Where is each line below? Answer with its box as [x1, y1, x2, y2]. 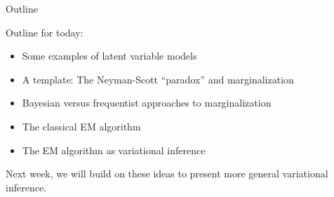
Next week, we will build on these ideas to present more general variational [6, 166, 328, 181]
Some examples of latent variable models [22, 48, 197, 63]
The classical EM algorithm [22, 118, 141, 133]
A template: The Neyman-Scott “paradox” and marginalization [22, 72, 294, 86]
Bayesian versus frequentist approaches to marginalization [22, 95, 272, 110]
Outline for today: [6, 25, 83, 39]
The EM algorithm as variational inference [22, 142, 206, 157]
